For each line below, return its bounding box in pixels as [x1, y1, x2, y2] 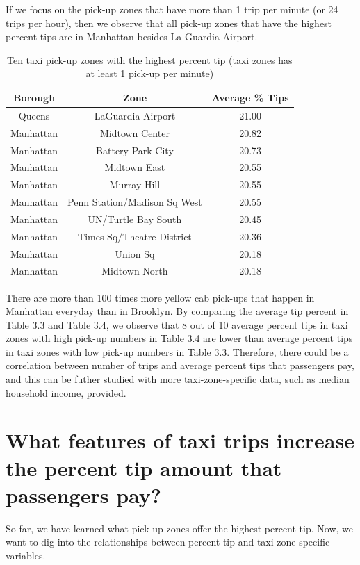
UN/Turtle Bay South [88, 211, 182, 226]
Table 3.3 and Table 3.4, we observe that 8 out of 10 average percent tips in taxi [6, 317, 348, 331]
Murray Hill [109, 177, 161, 192]
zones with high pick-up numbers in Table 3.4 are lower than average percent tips [6, 331, 353, 345]
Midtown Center [99, 125, 170, 140]
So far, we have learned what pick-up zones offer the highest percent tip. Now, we [6, 521, 353, 535]
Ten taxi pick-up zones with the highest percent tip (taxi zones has [6, 52, 293, 67]
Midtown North [101, 263, 168, 278]
